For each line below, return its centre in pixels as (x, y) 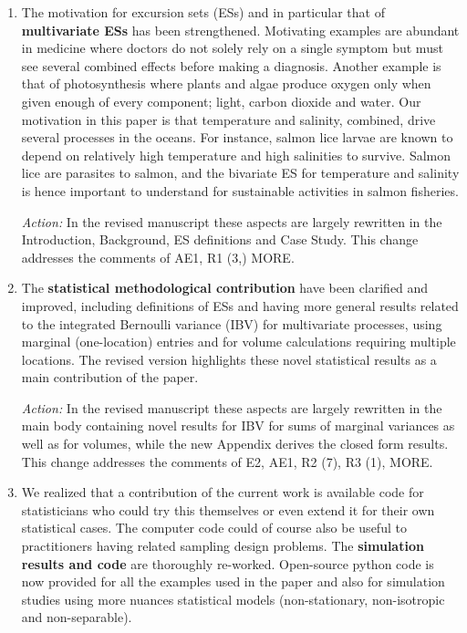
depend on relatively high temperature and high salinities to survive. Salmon (236, 155)
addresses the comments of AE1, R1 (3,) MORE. (158, 257)
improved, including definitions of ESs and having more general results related (240, 305)
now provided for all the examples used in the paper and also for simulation (233, 581)
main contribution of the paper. (110, 377)
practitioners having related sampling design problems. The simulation (223, 546)
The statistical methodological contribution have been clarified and (225, 288)
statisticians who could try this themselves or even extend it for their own (228, 509)
